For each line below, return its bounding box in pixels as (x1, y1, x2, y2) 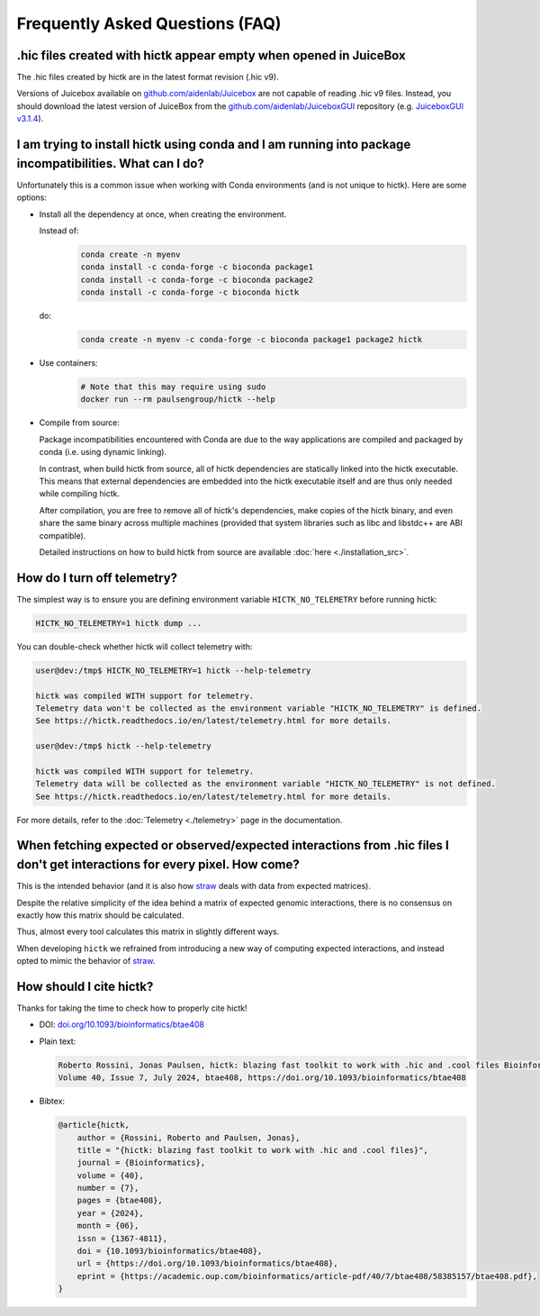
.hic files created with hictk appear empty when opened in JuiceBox (16, 48, 406, 63)
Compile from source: (39, 417, 121, 428)
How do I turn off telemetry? (16, 570, 178, 585)
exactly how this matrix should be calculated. (16, 910, 184, 921)
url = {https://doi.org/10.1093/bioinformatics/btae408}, (76, 1258, 338, 1269)
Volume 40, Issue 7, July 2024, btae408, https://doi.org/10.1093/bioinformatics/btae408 (58, 1073, 467, 1083)
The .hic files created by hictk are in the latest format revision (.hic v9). (16, 72, 279, 83)
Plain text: (39, 1036, 76, 1047)
